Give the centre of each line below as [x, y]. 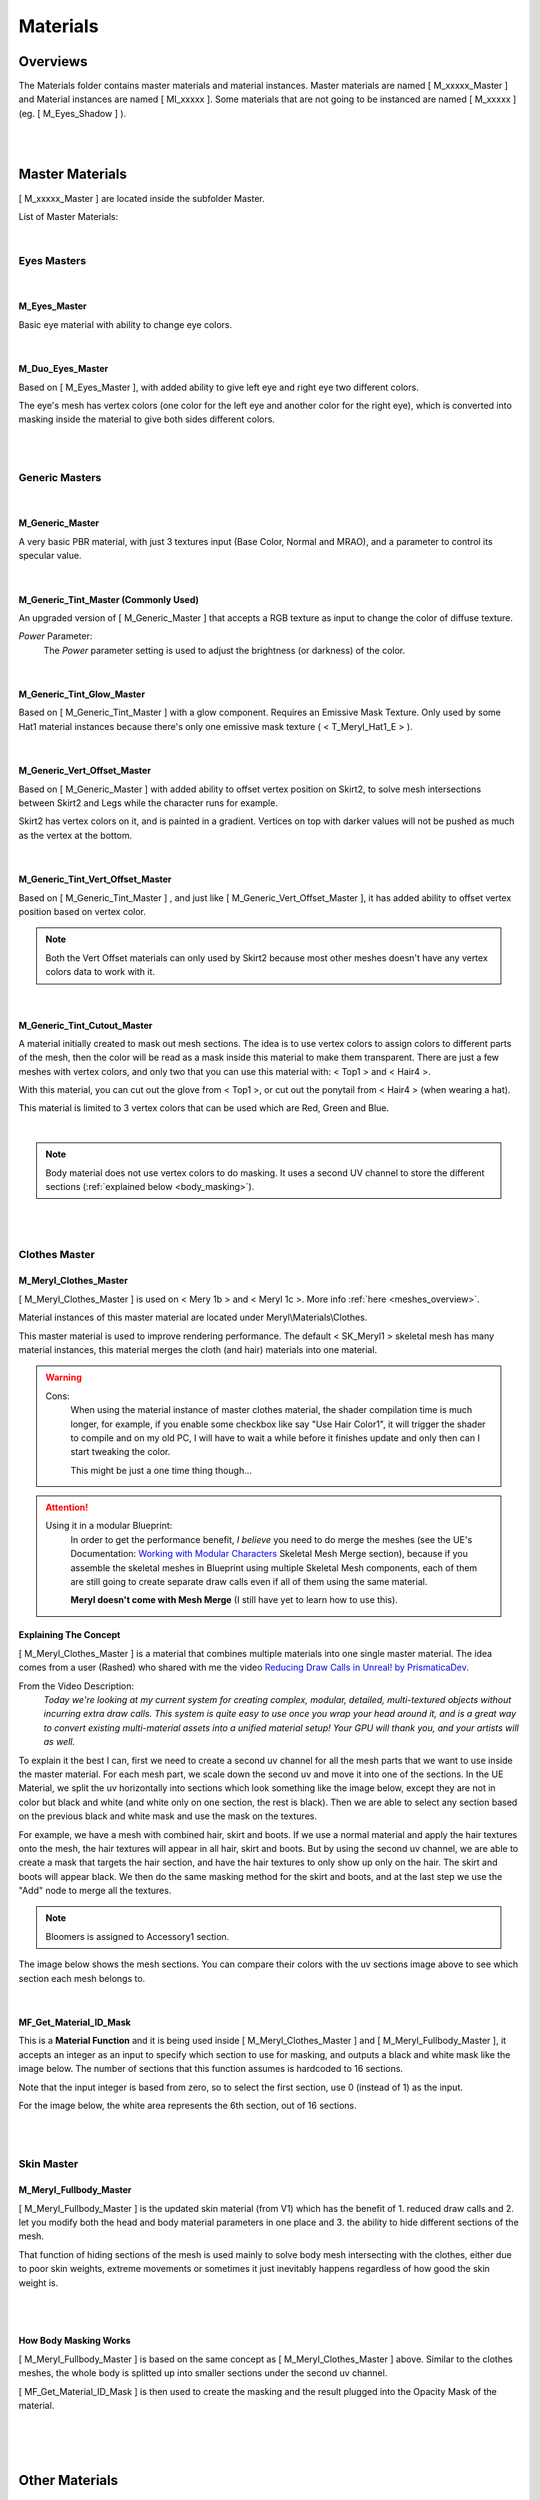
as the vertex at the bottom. [75, 835]
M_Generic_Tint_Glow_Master [81, 694]
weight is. [38, 2282]
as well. [59, 1742]
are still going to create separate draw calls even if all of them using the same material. [249, 1582]
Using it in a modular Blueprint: [109, 1526]
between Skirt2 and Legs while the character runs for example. [148, 803]
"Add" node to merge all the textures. [95, 1891]
